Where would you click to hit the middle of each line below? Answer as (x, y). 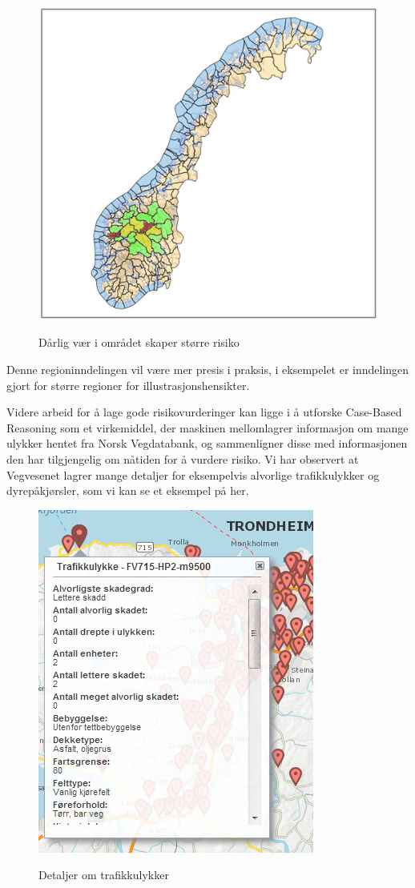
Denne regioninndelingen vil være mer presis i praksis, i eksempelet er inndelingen (208, 369)
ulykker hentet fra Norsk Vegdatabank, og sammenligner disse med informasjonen (207, 443)
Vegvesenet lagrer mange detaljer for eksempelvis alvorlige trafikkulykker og (193, 474)
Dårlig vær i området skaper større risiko (139, 342)
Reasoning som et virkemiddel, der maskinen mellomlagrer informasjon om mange (207, 427)
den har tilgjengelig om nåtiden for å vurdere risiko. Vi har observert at (183, 458)
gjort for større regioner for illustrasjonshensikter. (128, 385)
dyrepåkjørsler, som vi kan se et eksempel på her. (128, 490)
